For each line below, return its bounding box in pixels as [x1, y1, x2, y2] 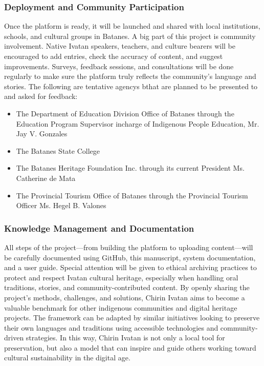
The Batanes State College [16, 145, 100, 156]
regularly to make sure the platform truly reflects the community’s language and [4, 71, 256, 82]
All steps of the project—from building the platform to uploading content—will [4, 241, 253, 252]
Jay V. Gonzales [16, 128, 68, 139]
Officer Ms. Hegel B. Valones [16, 200, 106, 211]
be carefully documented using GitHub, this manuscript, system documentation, [4, 252, 256, 262]
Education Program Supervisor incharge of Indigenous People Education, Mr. [16, 118, 259, 129]
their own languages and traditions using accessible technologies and [4, 322, 218, 333]
